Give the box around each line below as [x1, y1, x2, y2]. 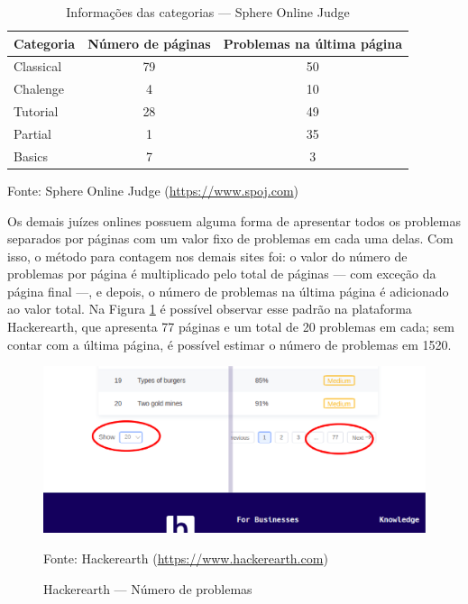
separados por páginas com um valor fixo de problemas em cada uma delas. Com [7, 229, 454, 248]
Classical [14, 57, 62, 76]
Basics [14, 146, 49, 165]
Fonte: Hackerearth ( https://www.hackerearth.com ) [43, 548, 328, 567]
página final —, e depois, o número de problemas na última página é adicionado [7, 281, 449, 300]
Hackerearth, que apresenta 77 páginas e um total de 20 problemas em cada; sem [7, 317, 454, 336]
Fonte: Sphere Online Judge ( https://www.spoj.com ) [7, 180, 299, 199]
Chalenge [14, 79, 64, 98]
